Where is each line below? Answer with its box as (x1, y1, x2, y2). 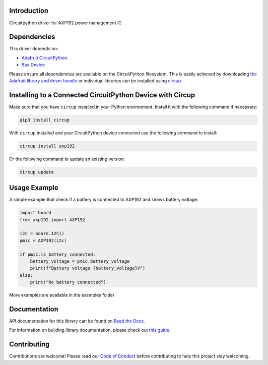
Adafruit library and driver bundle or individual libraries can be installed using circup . (9, 77, 183, 84)
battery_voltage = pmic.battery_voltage (30, 258, 130, 264)
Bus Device (21, 62, 45, 68)
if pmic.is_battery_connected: (19, 251, 96, 257)
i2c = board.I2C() (19, 231, 65, 237)
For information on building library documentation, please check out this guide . (9, 327, 171, 333)
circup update (19, 169, 54, 175)
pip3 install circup (19, 117, 69, 122)
